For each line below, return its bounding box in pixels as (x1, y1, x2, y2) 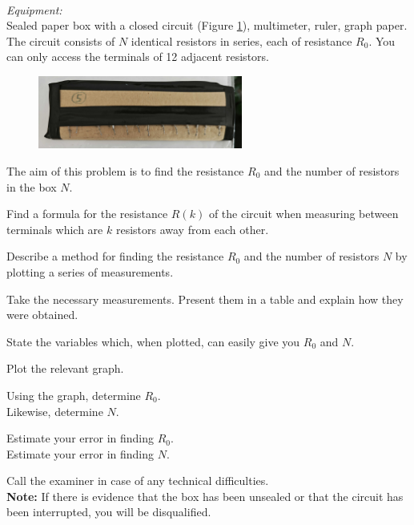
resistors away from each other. (115, 220, 269, 237)
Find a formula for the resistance (6, 205, 168, 222)
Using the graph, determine (6, 386, 141, 403)
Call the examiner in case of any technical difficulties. (6, 472, 269, 489)
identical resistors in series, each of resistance (131, 32, 352, 49)
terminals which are (6, 220, 103, 237)
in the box (6, 178, 57, 195)
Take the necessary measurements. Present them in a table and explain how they (6, 290, 404, 307)
